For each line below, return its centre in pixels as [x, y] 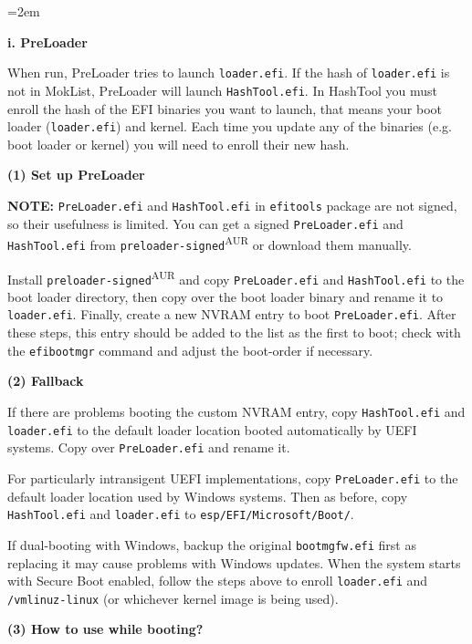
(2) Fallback [46, 381]
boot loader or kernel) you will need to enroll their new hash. [178, 144]
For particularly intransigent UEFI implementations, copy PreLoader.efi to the [233, 478]
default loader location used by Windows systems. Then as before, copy [208, 496]
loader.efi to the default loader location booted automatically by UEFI [212, 429]
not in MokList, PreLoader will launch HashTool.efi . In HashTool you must [223, 90]
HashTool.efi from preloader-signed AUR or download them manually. [210, 243]
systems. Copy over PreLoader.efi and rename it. [149, 447]
